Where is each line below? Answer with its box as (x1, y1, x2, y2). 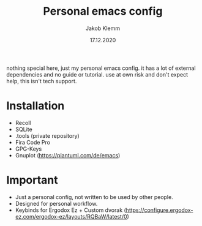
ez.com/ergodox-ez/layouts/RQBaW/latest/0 (15, 213, 127, 220)
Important (6, 173, 58, 187)
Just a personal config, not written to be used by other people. (15, 193, 173, 200)
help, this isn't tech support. (6, 77, 77, 85)
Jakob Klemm (85, 24, 121, 32)
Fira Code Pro (15, 138, 51, 146)
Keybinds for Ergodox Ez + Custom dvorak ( (15, 206, 127, 214)
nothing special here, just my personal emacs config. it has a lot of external (6, 64, 196, 72)
